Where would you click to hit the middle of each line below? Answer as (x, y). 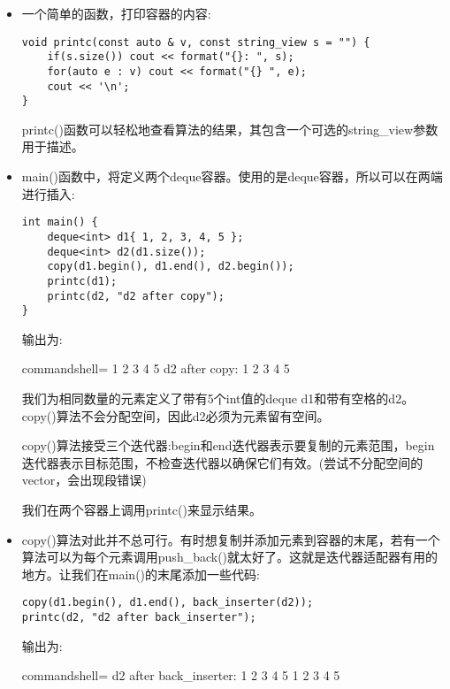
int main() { (60, 222)
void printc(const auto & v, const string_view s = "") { (196, 42)
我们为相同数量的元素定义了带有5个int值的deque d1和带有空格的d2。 (218, 398)
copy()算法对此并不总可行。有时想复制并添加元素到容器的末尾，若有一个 (231, 539)
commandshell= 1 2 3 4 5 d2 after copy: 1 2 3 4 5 (156, 368)
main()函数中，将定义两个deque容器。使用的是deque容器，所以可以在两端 (232, 176)
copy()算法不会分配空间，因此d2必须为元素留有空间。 (175, 415)
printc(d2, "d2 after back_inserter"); (139, 618)
